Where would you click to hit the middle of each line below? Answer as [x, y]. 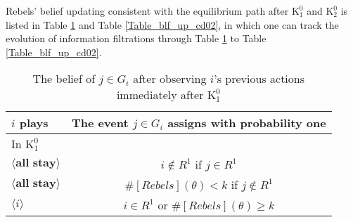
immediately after [160, 95]
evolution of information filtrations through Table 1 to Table [136, 38]
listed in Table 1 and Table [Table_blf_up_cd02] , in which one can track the [172, 24]
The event [100, 123]
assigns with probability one [247, 123]
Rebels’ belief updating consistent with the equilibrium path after [147, 11]
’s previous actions [259, 79]
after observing [170, 79]
